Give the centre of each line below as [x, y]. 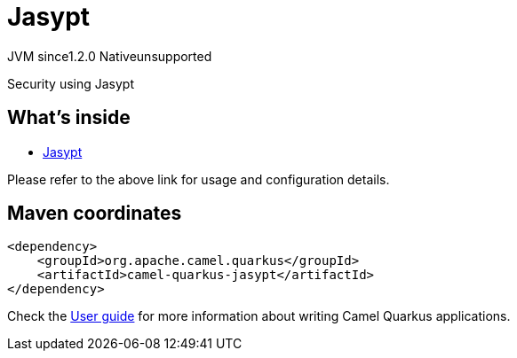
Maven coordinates [95, 214]
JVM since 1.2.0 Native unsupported [110, 56]
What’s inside [69, 118]
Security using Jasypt [71, 83]
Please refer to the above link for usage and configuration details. [199, 179]
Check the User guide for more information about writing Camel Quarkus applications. [259, 316]
